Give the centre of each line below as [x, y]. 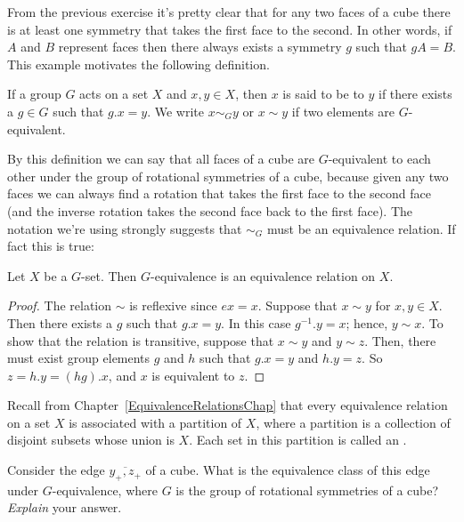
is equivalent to [193, 375]
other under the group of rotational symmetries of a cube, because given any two [228, 176]
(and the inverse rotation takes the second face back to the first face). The [210, 210]
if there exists [415, 94]
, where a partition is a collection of [353, 422]
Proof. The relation [60, 305]
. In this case [256, 322]
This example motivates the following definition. [138, 64]
